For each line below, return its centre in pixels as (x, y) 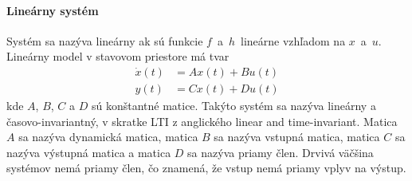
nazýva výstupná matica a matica (89, 152)
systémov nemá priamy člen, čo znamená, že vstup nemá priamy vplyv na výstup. (206, 168)
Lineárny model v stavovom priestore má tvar (118, 56)
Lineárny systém (53, 10)
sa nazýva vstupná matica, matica (297, 137)
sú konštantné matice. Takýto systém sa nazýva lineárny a (233, 106)
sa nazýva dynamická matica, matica (108, 137)
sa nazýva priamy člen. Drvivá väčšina (281, 152)
